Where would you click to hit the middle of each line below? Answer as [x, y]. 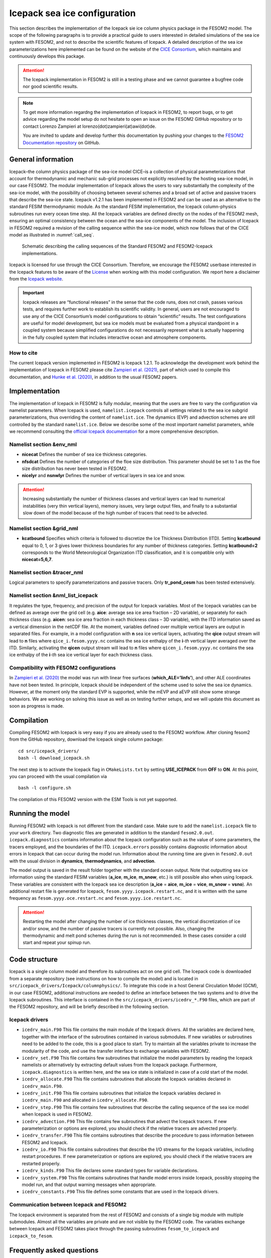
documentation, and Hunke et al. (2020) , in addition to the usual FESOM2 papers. [93, 377]
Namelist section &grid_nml [44, 528]
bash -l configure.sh [45, 788]
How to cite [23, 353]
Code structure [33, 959]
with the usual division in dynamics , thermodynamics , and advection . [82, 861]
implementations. [40, 253]
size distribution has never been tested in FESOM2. [75, 468]
